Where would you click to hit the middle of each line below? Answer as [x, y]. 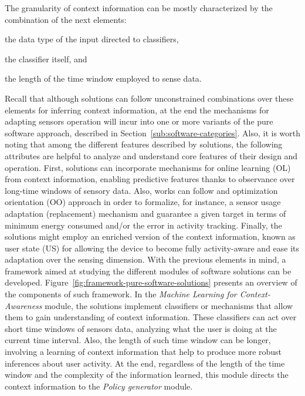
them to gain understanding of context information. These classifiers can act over [151, 317]
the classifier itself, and [46, 58]
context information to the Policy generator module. [99, 386]
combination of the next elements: [66, 19]
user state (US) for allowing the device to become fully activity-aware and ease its [152, 248]
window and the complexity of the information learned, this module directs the [147, 375]
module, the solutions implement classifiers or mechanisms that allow [169, 305]
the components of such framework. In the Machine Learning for [121, 294]
